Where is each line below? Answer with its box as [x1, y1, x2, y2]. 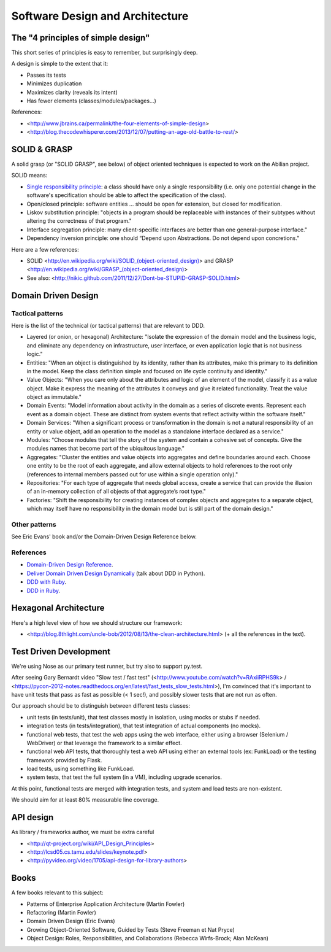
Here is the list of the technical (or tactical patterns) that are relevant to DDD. [11, 322, 205, 329]
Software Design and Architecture [11, 9, 189, 23]
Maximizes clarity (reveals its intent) [26, 88, 118, 96]
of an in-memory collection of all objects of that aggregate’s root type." [26, 488, 207, 495]
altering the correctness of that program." [26, 217, 132, 225]
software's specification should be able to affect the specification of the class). [26, 192, 227, 199]
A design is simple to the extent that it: [11, 60, 108, 68]
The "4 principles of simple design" [11, 33, 150, 43]
